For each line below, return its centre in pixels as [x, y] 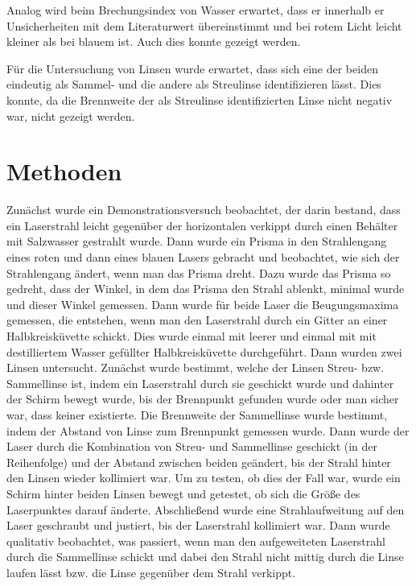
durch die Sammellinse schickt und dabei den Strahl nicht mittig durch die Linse [205, 557]
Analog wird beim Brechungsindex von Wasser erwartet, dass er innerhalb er [196, 10]
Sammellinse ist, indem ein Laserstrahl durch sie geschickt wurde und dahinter [200, 383]
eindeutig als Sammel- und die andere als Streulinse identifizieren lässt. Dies [194, 84]
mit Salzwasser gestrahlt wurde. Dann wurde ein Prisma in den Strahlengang [197, 241]
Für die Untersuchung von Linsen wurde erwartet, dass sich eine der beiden [192, 68]
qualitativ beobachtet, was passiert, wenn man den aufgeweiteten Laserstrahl [196, 541]
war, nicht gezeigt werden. [71, 116]
